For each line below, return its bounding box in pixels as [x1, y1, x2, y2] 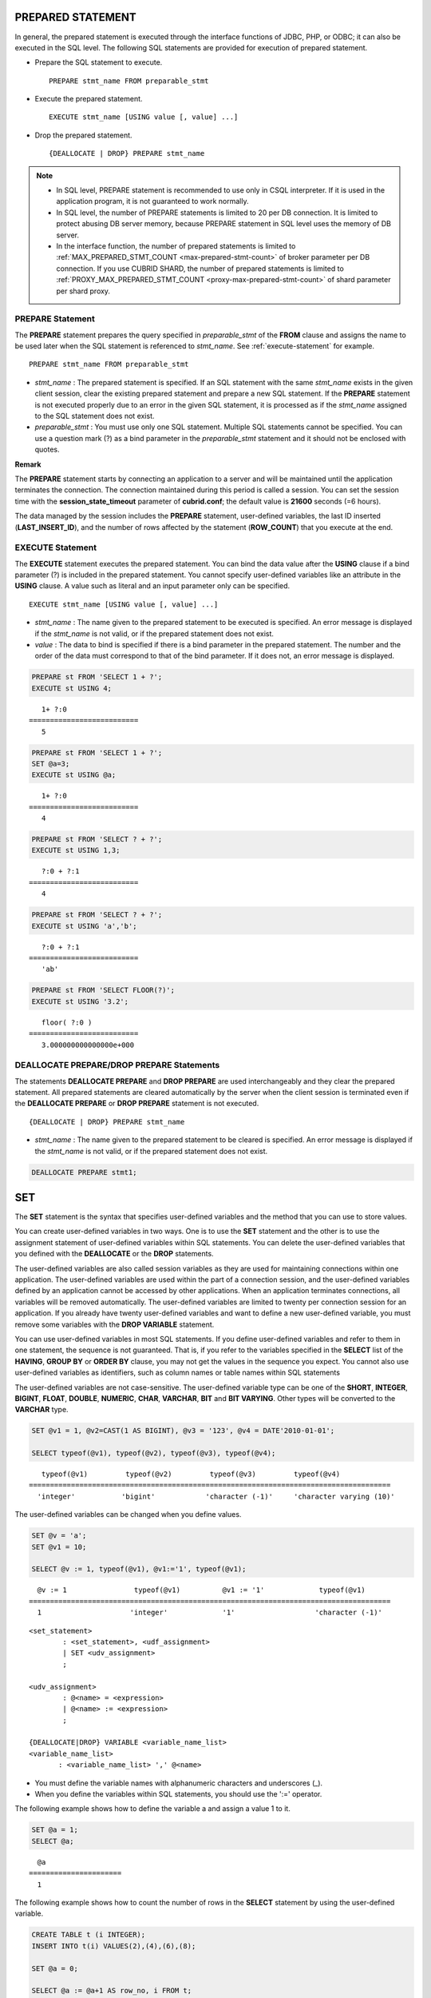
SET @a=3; [31, 759, 70, 768]
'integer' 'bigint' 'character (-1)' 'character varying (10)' [37, 1491, 395, 1501]
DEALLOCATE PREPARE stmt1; [31, 1168, 137, 1176]
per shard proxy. [56, 286, 111, 296]
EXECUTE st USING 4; [31, 683, 112, 693]
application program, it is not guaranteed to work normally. [56, 197, 249, 206]
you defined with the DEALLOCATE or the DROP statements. [14, 1249, 215, 1259]
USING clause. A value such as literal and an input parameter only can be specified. [14, 581, 291, 591]
